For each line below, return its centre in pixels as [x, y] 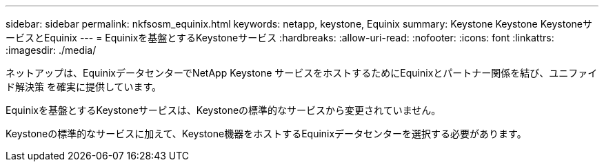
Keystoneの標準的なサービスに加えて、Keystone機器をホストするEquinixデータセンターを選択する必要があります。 [266, 134]
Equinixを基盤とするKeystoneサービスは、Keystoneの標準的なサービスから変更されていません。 [223, 110]
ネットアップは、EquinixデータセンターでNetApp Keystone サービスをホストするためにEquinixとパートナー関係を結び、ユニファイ [302, 73]
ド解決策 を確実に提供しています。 [84, 87]
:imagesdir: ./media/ [51, 50]
